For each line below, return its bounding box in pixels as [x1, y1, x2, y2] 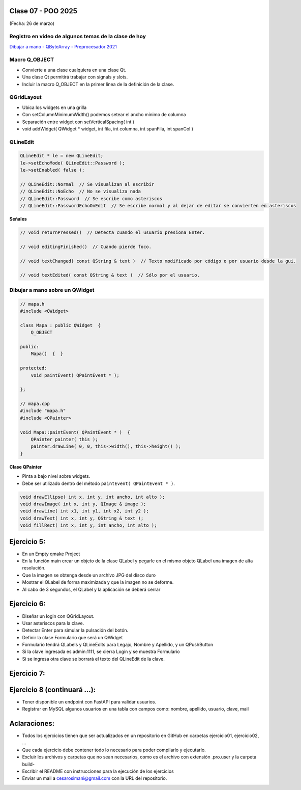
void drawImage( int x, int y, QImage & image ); [20, 501, 146, 507]
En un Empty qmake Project [22, 551, 80, 557]
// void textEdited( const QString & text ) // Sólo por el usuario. [20, 273, 200, 278]
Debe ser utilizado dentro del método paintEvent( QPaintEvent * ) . [22, 480, 175, 486]
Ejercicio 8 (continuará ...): [9, 685, 96, 694]
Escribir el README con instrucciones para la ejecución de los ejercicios [22, 768, 174, 774]
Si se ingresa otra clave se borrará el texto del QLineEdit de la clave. [22, 656, 165, 662]
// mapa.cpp [20, 401, 50, 407]
